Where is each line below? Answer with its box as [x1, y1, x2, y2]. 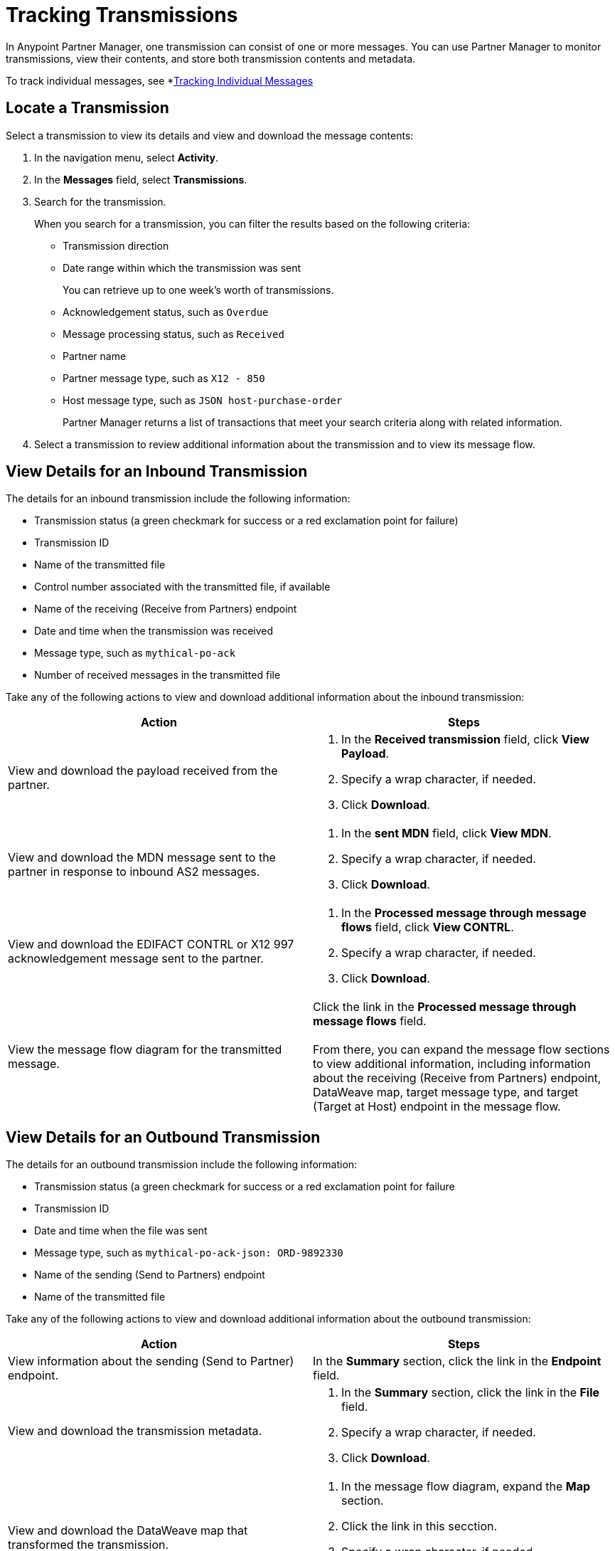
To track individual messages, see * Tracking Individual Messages [6, 74, 314, 87]
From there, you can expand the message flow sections [313, 1042, 610, 1057]
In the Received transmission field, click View [341, 732, 589, 747]
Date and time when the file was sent [34, 1224, 208, 1237]
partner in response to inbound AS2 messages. [8, 864, 260, 879]
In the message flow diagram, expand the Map [341, 1479, 591, 1494]
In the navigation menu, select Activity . [34, 151, 219, 164]
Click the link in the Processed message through [313, 1000, 577, 1015]
